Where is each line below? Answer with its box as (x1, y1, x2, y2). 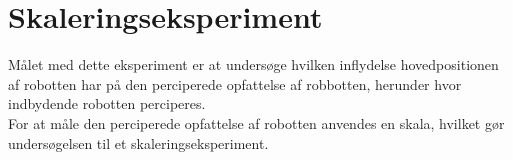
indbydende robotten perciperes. (8, 93, 206, 114)
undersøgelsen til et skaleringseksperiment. (8, 132, 269, 153)
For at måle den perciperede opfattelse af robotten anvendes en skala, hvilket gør (8, 112, 505, 133)
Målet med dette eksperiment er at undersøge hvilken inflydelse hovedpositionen (8, 54, 499, 75)
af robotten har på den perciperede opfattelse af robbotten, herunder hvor (8, 73, 462, 94)
